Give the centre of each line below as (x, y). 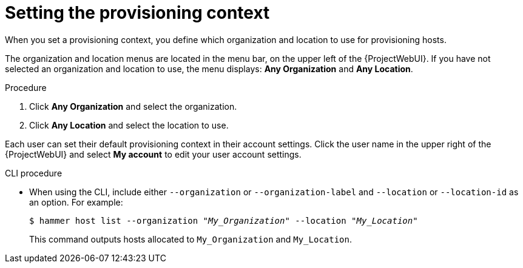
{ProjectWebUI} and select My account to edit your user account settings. (153, 154)
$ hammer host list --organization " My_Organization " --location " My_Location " (224, 220)
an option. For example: (76, 202)
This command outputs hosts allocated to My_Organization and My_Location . (191, 239)
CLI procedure (34, 173)
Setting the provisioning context (137, 13)
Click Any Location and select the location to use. (129, 125)
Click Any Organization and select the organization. (133, 106)
